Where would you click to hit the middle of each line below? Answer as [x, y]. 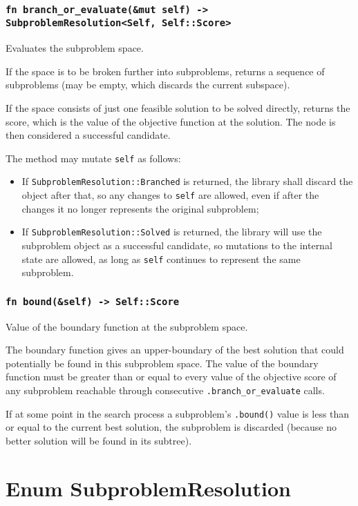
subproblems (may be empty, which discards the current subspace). [148, 85]
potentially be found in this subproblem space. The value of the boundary [162, 363]
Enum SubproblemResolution [148, 488]
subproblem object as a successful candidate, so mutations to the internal [177, 245]
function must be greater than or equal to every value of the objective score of [171, 377]
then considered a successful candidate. [88, 135]
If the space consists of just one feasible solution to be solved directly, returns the [178, 108]
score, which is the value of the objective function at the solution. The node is [171, 121]
